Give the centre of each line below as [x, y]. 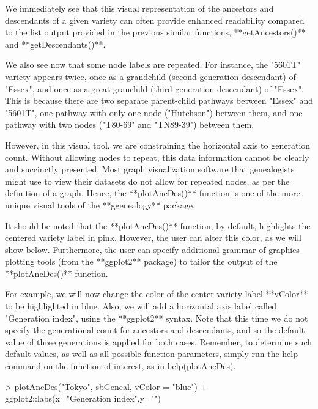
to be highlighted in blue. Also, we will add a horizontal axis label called [141, 306]
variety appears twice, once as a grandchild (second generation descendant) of [150, 76]
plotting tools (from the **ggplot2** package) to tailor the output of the [141, 261]
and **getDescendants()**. [55, 44]
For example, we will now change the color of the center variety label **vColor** [157, 294]
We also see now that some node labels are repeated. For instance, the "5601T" [153, 64]
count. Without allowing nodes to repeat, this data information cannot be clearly [157, 157]
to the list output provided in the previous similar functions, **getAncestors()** [155, 32]
